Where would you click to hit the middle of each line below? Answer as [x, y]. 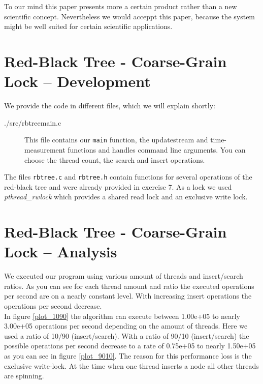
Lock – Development [77, 81]
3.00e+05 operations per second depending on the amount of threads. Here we [126, 326]
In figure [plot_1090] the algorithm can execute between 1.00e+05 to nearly [122, 316]
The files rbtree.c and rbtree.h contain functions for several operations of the [128, 177]
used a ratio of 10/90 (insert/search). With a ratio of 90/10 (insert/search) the [127, 335]
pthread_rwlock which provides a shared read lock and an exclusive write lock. [126, 197]
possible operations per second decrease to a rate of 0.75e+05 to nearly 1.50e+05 [130, 346]
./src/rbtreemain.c [33, 122]
